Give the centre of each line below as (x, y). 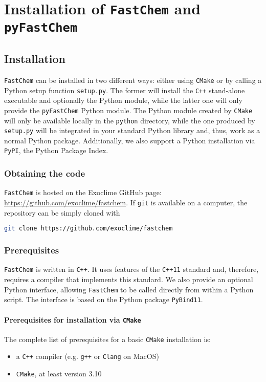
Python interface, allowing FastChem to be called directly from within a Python (129, 289)
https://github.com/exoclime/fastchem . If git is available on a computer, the (126, 203)
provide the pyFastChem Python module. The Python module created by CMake (128, 110)
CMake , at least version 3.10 (59, 374)
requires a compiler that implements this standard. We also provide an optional (129, 279)
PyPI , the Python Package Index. (56, 150)
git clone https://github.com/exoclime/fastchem (88, 229)
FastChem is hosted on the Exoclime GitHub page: (83, 192)
